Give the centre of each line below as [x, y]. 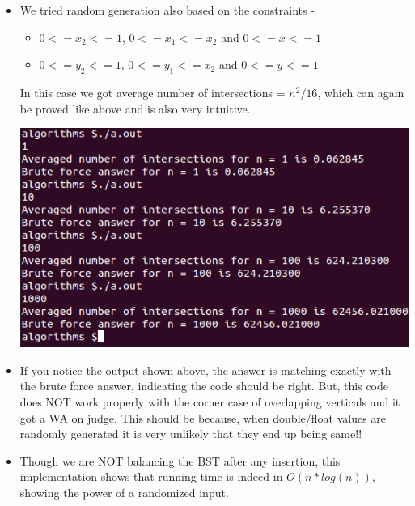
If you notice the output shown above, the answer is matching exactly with [205, 370]
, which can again [361, 92]
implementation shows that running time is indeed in [151, 476]
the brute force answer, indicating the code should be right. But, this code [204, 386]
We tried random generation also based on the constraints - [167, 10]
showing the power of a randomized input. [124, 492]
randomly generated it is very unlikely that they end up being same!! [191, 434]
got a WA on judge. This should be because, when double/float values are [203, 417]
